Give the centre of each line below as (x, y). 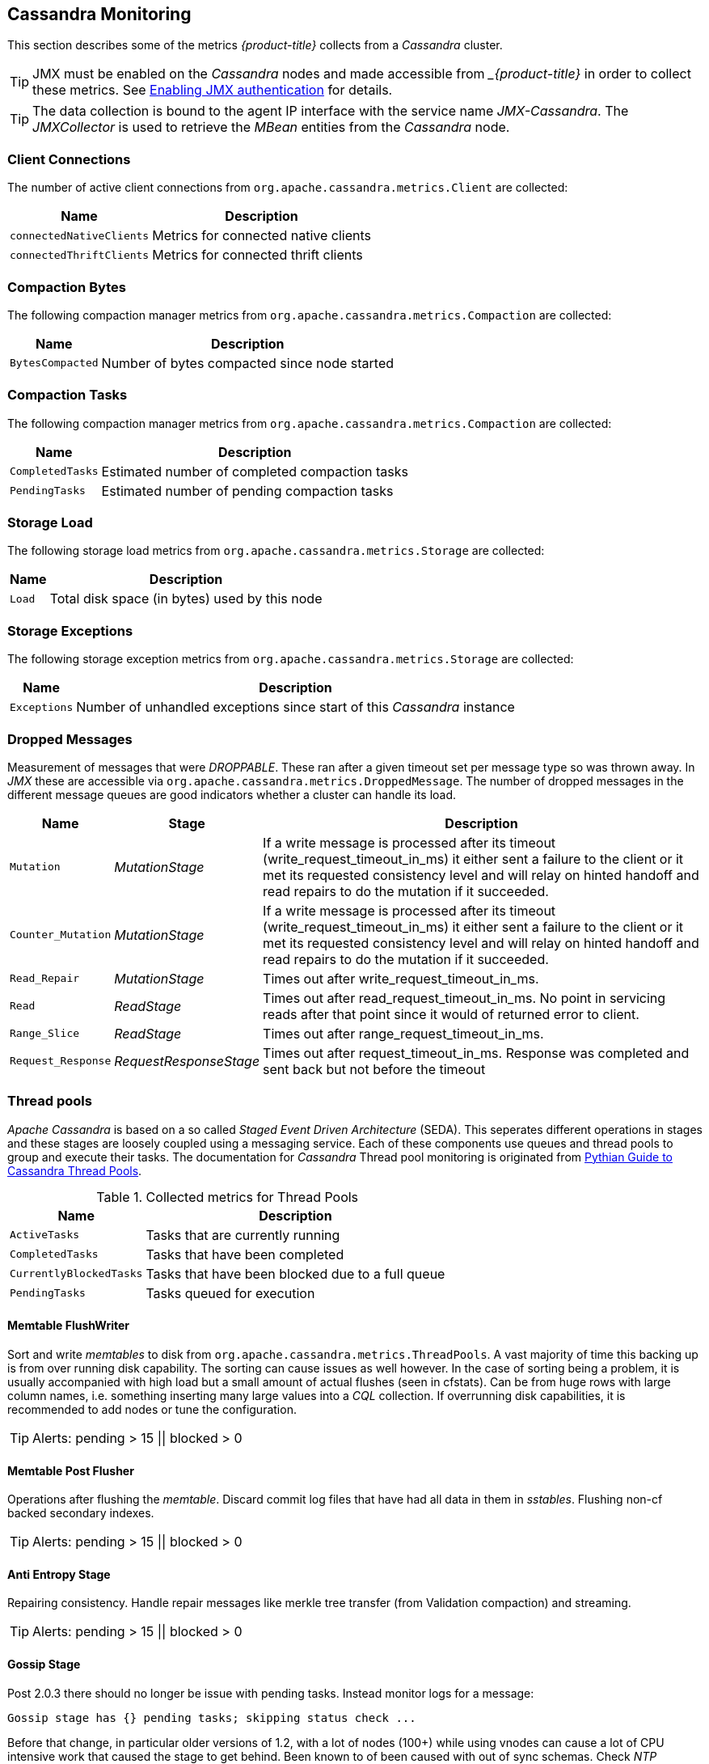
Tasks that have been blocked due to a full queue (295, 1273)
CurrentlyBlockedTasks (76, 1274)
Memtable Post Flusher (71, 1470)
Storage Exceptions (70, 630)
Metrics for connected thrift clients (257, 255)
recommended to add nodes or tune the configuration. (152, 1409)
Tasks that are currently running (243, 1235)
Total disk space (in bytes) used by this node (186, 599)
